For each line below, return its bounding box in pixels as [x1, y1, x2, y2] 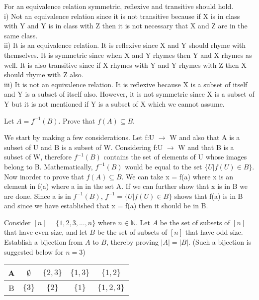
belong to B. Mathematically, [4, 161, 93, 171]
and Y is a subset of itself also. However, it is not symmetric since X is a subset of [4, 89, 255, 99]
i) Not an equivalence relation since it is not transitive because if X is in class [4, 10, 240, 21]
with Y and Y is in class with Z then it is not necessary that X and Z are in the [4, 20, 248, 31]
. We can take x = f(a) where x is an [121, 171, 234, 181]
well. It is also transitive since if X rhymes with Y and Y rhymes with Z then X [4, 59, 247, 70]
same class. [4, 30, 38, 40]
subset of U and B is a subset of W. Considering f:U [4, 142, 163, 152]
